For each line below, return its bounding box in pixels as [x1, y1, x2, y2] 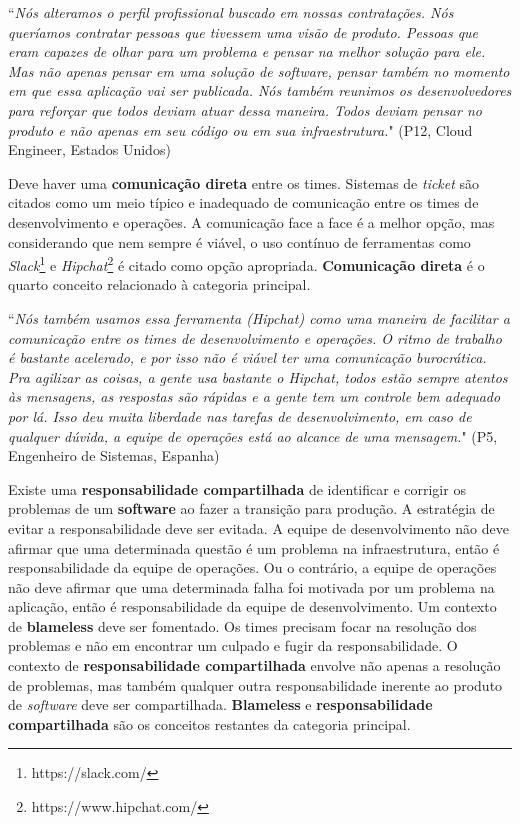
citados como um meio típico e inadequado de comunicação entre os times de [8, 192, 479, 213]
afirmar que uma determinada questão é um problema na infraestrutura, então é [8, 537, 500, 558]
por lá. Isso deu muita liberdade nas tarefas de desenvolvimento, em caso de [8, 405, 472, 426]
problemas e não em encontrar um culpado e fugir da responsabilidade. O [8, 635, 458, 656]
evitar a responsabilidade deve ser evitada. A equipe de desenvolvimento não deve [8, 517, 509, 538]
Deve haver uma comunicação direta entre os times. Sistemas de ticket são [8, 172, 480, 193]
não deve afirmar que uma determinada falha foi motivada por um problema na [8, 576, 495, 597]
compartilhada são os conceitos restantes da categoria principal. [8, 713, 411, 734]
